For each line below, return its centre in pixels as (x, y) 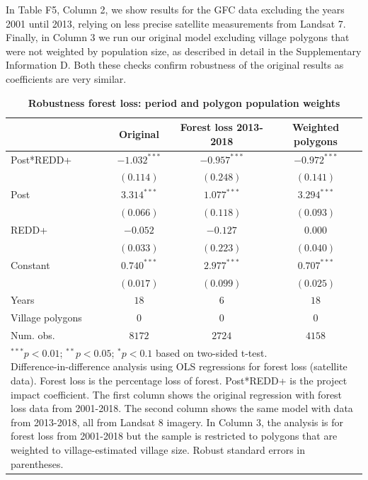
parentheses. (37, 463)
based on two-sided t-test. (212, 352)
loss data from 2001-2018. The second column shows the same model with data (182, 408)
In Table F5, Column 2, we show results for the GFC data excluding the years (175, 9)
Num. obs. (33, 335)
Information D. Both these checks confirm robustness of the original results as (175, 65)
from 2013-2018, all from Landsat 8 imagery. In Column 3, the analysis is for (177, 422)
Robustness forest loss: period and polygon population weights (184, 102)
